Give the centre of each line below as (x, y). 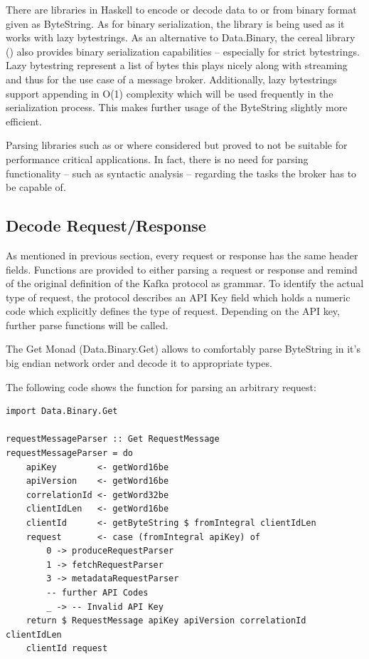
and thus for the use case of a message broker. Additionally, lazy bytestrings (171, 79)
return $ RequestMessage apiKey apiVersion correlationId (166, 621)
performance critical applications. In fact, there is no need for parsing (157, 159)
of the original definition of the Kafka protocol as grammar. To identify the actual (185, 283)
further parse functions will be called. (87, 325)
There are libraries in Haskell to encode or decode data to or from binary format (181, 9)
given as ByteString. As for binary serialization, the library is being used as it (175, 23)
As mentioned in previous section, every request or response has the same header (182, 255)
